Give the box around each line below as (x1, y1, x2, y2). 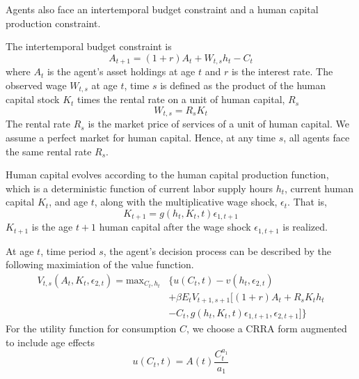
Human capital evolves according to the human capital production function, (6, 167, 329, 182)
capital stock (6, 92, 60, 107)
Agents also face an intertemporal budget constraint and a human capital (6, 2, 319, 16)
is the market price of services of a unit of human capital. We (88, 116, 349, 131)
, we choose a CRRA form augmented (186, 320, 347, 335)
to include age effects (6, 334, 95, 349)
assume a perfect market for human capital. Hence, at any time (6, 130, 276, 144)
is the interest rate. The (231, 64, 333, 79)
